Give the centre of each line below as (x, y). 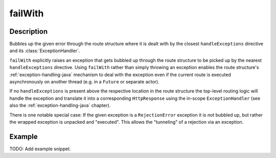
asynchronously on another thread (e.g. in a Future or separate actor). (84, 82)
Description (29, 31)
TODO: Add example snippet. (40, 149)
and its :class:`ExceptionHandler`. (45, 51)
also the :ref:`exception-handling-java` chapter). (60, 105)
